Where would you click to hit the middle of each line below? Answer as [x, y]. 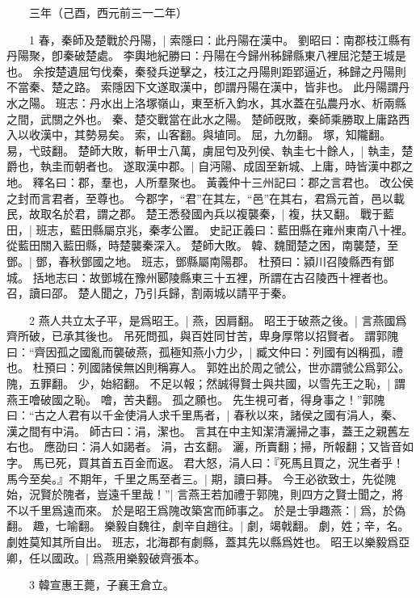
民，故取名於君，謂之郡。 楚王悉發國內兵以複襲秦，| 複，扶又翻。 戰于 [195, 214]
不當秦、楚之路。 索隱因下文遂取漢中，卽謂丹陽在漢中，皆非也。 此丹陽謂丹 [208, 87]
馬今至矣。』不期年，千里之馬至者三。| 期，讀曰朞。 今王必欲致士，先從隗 [202, 478]
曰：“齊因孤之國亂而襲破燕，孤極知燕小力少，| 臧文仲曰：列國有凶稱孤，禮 [205, 351]
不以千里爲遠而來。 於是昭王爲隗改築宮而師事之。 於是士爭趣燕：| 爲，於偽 [206, 510]
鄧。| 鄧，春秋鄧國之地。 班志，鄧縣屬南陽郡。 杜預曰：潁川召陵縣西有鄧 [200, 261]
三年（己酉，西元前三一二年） [108, 12]
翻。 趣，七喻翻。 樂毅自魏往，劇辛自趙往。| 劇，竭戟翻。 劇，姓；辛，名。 [208, 526]
